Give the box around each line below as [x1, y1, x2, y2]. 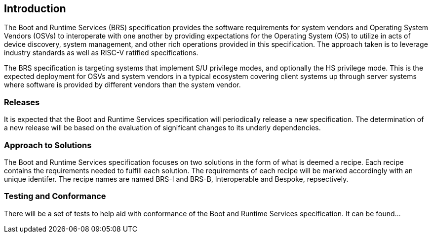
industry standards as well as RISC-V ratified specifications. [4, 48, 198, 57]
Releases [4, 97, 40, 107]
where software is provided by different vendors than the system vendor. [4, 80, 241, 89]
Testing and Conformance [4, 191, 106, 201]
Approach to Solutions [4, 140, 92, 150]
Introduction [4, 2, 66, 15]
